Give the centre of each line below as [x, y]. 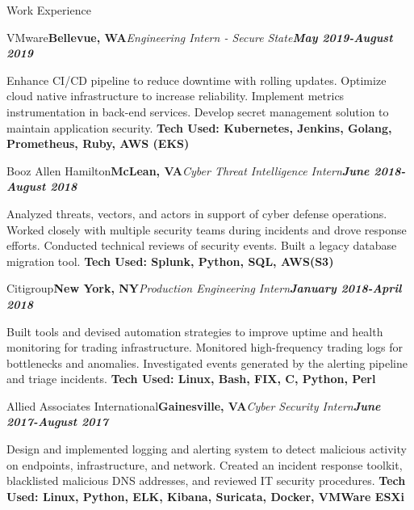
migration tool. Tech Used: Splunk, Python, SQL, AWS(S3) [170, 261]
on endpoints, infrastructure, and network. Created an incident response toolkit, [205, 464]
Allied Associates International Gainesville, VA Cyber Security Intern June [194, 405]
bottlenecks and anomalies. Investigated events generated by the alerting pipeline [207, 362]
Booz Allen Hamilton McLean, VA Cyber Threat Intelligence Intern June [188, 170]
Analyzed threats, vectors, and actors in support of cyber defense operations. [197, 213]
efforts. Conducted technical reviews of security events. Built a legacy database [202, 245]
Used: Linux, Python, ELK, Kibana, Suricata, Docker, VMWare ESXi [205, 496]
